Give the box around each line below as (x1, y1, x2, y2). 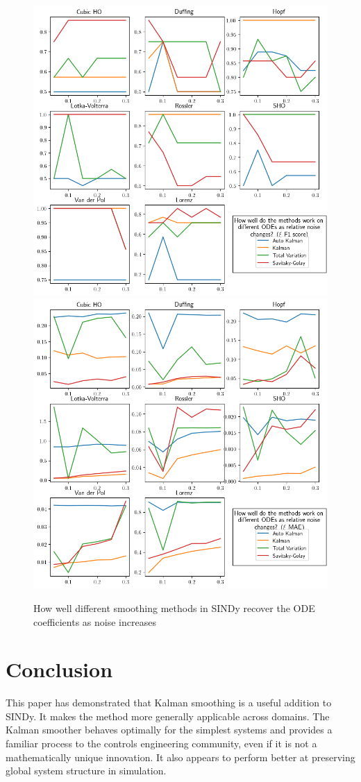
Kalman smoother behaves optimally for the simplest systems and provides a (6, 722, 333, 737)
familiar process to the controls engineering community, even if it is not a (6, 736, 317, 751)
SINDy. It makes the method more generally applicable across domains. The (6, 708, 330, 723)
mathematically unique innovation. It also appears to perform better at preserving (6, 749, 355, 764)
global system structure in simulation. (6, 763, 167, 778)
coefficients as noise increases (33, 614, 156, 629)
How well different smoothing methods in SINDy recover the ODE (33, 600, 315, 615)
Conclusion (6, 655, 113, 683)
